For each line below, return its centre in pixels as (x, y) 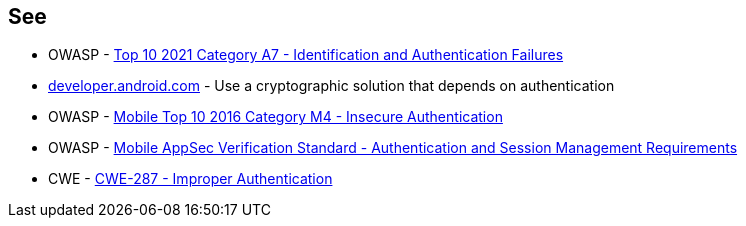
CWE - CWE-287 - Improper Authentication (190, 179)
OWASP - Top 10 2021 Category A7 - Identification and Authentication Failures (306, 55)
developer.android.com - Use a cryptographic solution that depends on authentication (331, 86)
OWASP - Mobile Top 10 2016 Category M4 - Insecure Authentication (275, 117)
